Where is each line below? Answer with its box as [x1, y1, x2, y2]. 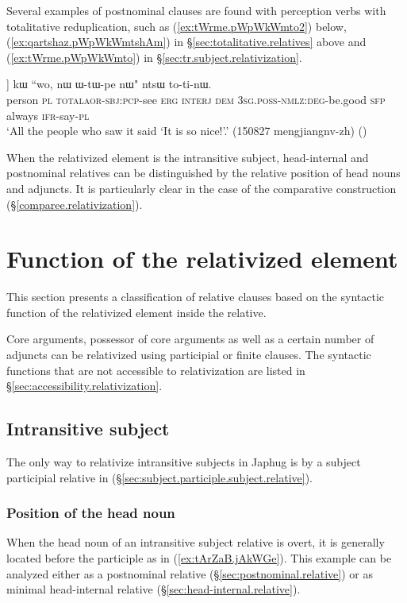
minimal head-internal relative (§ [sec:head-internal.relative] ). [6, 581, 301, 597]
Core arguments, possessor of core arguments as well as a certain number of [6, 330, 374, 347]
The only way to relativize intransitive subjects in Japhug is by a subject [6, 454, 361, 470]
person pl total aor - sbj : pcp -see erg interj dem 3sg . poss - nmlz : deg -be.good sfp [6, 91, 386, 107]
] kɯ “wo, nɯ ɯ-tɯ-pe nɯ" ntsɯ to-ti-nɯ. [6, 75, 212, 92]
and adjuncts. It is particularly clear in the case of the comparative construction [6, 180, 397, 196]
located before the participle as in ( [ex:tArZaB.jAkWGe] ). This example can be [6, 550, 392, 566]
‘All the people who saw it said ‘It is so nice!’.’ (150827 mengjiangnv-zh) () [6, 122, 367, 139]
